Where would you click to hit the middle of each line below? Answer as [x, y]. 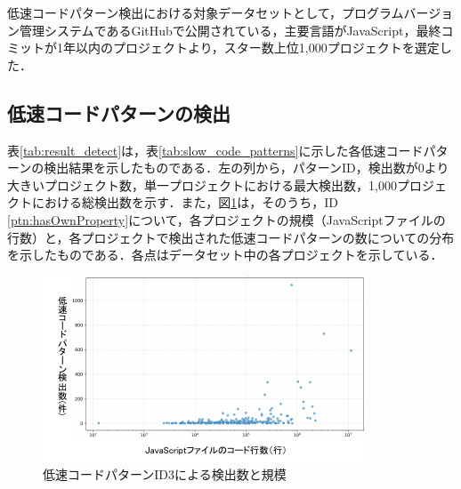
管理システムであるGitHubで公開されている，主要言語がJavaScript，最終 [230, 30]
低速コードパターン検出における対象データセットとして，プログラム [206, 12]
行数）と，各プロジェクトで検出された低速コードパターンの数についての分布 [231, 237]
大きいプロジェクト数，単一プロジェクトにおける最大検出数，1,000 [202, 184]
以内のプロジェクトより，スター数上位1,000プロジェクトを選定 [257, 48]
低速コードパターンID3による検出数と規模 [165, 474]
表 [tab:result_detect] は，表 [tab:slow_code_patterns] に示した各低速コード [215, 150]
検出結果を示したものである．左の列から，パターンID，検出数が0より [247, 168]
